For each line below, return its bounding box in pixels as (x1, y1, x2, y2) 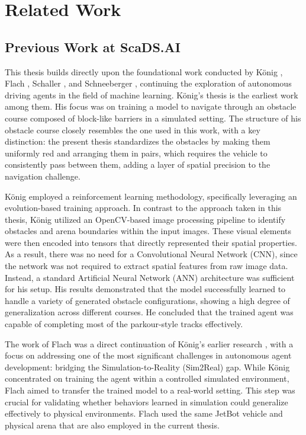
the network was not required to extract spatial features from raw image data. (5, 260, 288, 272)
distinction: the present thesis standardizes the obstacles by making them (5, 135, 270, 148)
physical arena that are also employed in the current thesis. (5, 418, 220, 431)
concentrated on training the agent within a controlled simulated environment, (5, 372, 289, 385)
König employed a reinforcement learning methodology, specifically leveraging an (5, 190, 297, 202)
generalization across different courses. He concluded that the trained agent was (5, 306, 294, 318)
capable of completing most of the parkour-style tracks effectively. (5, 318, 243, 330)
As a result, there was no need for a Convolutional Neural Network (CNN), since (5, 248, 298, 260)
